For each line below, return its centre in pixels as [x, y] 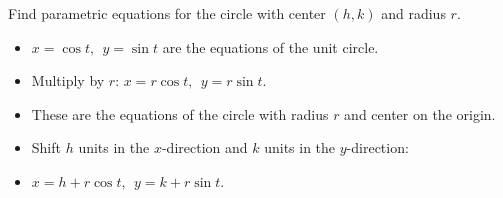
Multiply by [68, 80]
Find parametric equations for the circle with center [167, 13]
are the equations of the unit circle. [270, 46]
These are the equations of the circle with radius [180, 113]
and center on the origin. [420, 113]
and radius [413, 13]
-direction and [204, 147]
